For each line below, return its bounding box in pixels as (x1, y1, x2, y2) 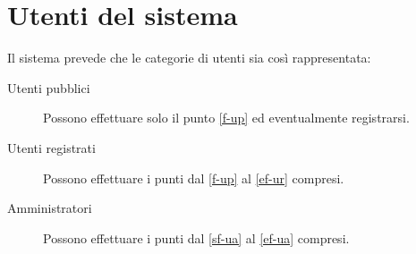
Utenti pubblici (7, 78, 90, 97)
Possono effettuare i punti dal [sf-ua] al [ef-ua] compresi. (43, 228, 350, 247)
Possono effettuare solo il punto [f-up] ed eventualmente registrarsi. (43, 108, 410, 127)
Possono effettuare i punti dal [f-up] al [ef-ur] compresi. (43, 168, 344, 187)
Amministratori (7, 199, 92, 217)
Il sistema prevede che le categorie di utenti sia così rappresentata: (7, 48, 371, 67)
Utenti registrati (7, 138, 96, 157)
